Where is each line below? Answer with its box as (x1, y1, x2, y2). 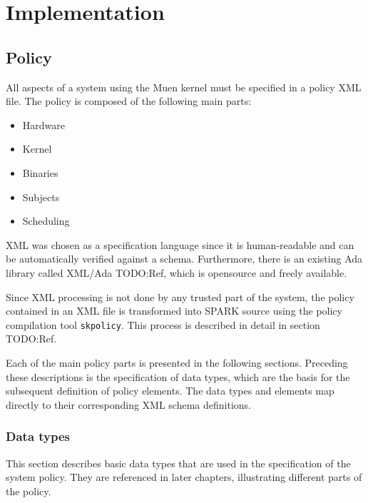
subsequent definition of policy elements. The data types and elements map (6, 383, 334, 398)
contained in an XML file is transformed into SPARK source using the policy (6, 303, 342, 318)
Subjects (22, 189, 60, 204)
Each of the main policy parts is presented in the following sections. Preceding (6, 355, 348, 370)
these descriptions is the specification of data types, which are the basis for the (6, 369, 350, 384)
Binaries (22, 165, 58, 180)
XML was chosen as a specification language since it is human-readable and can (6, 237, 354, 252)
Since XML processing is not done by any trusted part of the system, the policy (6, 289, 354, 304)
